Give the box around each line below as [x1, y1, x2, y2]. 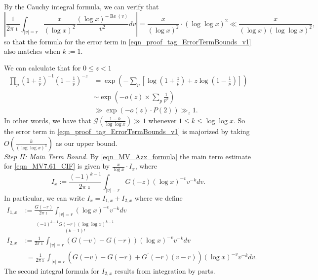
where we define [134, 192, 183, 203]
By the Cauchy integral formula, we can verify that [4, 1, 159, 11]
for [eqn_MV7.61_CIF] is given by [4, 161, 110, 171]
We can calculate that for [4, 62, 81, 72]
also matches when [4, 46, 61, 56]
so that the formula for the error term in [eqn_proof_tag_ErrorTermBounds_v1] [4, 36, 251, 46]
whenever [148, 115, 177, 125]
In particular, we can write [4, 192, 85, 203]
